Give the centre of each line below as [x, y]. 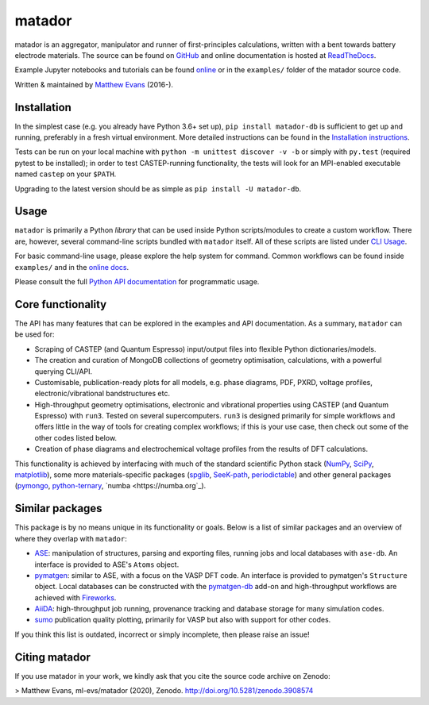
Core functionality [61, 304]
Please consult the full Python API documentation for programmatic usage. [137, 282]
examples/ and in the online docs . [72, 267]
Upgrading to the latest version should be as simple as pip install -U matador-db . [158, 189]
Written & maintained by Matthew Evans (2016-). [94, 84]
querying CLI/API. [64, 371]
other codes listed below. [76, 437]
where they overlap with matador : [71, 538]
